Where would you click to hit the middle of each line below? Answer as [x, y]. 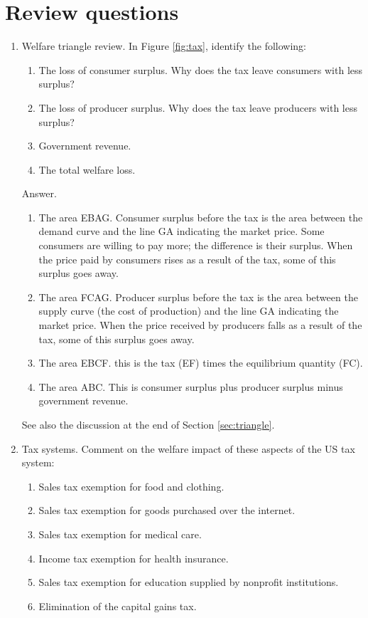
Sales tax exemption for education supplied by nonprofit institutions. [189, 582]
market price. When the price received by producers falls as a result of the [200, 325]
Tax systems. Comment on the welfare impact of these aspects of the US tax [188, 448]
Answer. [39, 193]
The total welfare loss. [87, 169]
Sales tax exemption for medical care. [120, 534]
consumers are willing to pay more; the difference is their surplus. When [196, 245]
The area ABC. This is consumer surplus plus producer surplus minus [191, 386]
